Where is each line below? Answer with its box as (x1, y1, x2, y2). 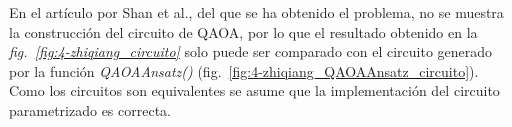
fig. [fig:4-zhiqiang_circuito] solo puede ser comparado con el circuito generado (9, 41, 493, 62)
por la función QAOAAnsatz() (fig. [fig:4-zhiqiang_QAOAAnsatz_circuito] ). (9, 60, 479, 81)
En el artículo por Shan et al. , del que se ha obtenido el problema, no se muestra (9, 2, 504, 22)
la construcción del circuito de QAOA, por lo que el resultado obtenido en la (9, 21, 478, 42)
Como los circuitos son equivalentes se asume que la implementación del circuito (9, 80, 500, 101)
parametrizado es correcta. (9, 99, 171, 120)
